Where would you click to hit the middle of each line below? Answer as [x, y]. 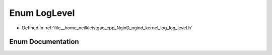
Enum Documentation [44, 42]
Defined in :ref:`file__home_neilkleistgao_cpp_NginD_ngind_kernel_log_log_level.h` [107, 28]
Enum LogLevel [42, 13]
